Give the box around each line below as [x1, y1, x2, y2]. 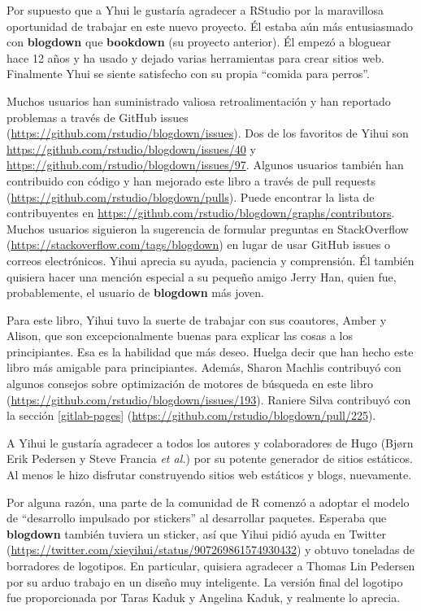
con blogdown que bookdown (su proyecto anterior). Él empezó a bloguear [7, 33, 392, 50]
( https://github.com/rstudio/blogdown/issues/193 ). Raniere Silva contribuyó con [7, 391, 411, 408]
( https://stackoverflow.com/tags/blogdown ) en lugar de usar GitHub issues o [7, 236, 391, 253]
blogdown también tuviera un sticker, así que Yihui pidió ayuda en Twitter [7, 525, 387, 542]
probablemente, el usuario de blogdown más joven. [7, 284, 264, 301]
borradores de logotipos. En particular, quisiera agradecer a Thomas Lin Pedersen [7, 557, 415, 574]
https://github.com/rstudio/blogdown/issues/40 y [7, 140, 256, 157]
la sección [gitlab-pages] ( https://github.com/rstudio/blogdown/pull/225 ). [7, 407, 376, 424]
